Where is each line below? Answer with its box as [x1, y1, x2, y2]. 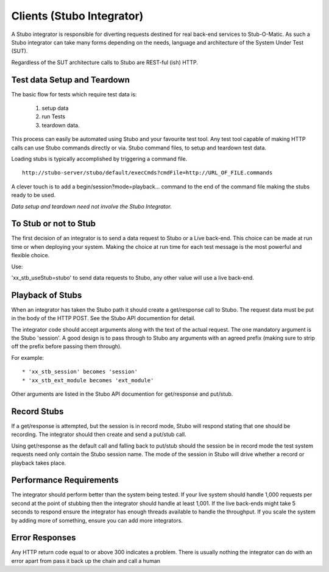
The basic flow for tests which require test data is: [11, 90, 137, 98]
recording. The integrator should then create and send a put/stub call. [11, 431, 186, 438]
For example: [11, 354, 44, 361]
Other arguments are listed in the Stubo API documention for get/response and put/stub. [11, 390, 233, 398]
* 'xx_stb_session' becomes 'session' [22, 368, 138, 375]
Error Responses [11, 532, 76, 543]
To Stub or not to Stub [11, 218, 96, 229]
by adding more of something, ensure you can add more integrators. [11, 517, 183, 524]
